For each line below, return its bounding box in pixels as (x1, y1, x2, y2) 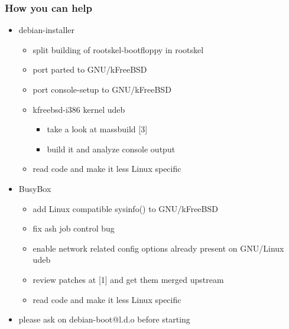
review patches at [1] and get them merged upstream (33, 273, 224, 285)
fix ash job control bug (33, 222, 115, 234)
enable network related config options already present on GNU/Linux (33, 242, 284, 254)
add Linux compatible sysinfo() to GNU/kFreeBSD (33, 202, 218, 214)
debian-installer (18, 24, 75, 36)
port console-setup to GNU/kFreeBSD (33, 83, 171, 95)
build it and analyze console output (47, 142, 176, 155)
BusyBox (18, 182, 51, 194)
